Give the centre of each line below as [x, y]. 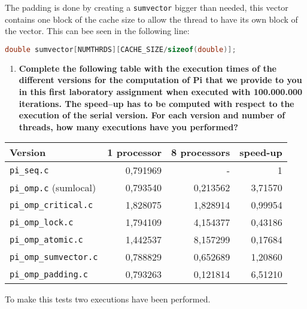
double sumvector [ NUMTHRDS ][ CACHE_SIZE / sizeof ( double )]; [121, 49]
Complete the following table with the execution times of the [148, 68]
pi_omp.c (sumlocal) [53, 188]
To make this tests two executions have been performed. [108, 299]
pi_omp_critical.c [51, 205]
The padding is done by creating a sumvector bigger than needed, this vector [147, 7]
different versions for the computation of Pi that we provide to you [160, 80]
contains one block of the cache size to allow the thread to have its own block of [151, 19]
